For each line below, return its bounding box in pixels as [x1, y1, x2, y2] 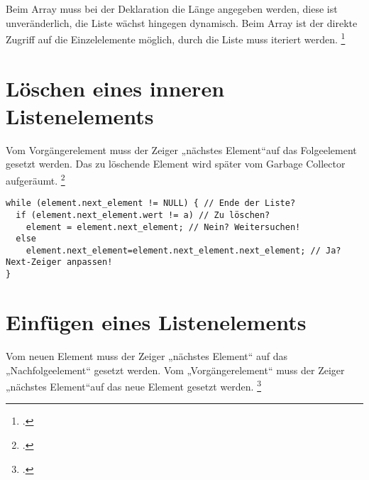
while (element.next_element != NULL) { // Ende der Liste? [6, 198, 296, 209]
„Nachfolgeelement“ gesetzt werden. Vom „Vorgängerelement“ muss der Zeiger [6, 362, 345, 377]
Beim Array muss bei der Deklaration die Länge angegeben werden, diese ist [6, 1, 338, 16]
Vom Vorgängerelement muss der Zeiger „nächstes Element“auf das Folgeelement [6, 142, 357, 157]
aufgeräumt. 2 [6, 170, 65, 187]
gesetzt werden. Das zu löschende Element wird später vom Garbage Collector [6, 156, 346, 171]
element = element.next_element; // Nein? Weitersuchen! [26, 222, 301, 232]
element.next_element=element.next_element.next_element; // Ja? [26, 245, 341, 256]
